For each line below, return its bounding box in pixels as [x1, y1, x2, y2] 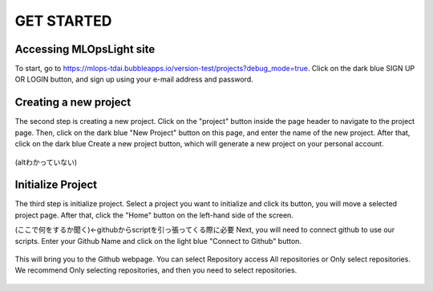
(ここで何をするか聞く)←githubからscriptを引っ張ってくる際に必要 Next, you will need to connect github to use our [14, 225, 395, 235]
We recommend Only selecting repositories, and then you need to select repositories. [14, 265, 297, 275]
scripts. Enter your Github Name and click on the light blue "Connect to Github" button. [14, 236, 302, 245]
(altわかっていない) [14, 157, 78, 167]
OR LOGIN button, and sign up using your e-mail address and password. [14, 74, 254, 84]
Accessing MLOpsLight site [14, 42, 156, 56]
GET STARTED [14, 12, 112, 30]
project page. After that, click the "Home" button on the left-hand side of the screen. [14, 210, 294, 220]
